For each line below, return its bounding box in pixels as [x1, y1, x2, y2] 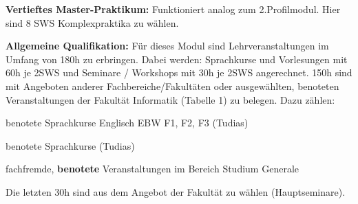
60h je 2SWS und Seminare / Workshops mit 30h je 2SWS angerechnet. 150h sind [6, 65, 352, 80]
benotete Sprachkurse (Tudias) [6, 138, 135, 152]
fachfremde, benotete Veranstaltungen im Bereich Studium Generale [6, 161, 299, 176]
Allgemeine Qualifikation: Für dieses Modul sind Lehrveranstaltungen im [6, 38, 329, 53]
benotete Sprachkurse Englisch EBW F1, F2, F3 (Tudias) [6, 115, 249, 130]
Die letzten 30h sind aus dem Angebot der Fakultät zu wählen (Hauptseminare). [6, 184, 346, 199]
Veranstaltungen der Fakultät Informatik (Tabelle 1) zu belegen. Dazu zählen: [6, 92, 335, 106]
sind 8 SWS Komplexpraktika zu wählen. [6, 15, 179, 30]
